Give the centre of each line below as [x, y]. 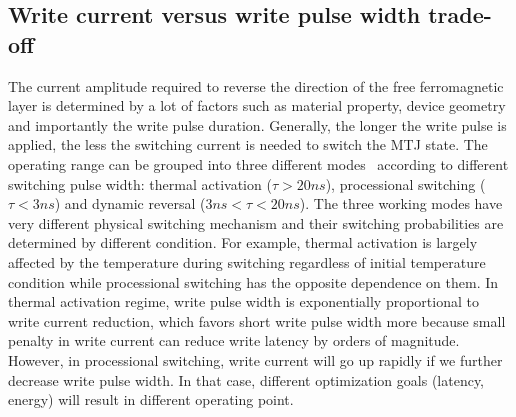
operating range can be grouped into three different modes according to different [258, 163]
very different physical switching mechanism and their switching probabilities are [256, 222]
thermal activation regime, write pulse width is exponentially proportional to [243, 301]
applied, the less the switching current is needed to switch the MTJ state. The [248, 144]
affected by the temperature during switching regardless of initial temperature [247, 261]
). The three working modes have [401, 203]
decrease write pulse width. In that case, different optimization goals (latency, [246, 379]
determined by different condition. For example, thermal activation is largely [243, 242]
